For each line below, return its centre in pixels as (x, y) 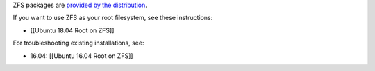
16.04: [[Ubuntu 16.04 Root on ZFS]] (82, 56)
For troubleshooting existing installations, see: (78, 43)
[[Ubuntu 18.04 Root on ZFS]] (72, 30)
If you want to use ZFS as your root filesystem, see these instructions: (113, 18)
